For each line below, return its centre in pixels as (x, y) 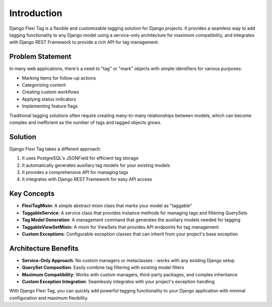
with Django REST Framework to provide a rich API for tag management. (84, 42)
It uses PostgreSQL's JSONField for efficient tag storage (80, 158)
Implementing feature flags (50, 106)
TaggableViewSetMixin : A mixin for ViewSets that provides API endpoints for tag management (120, 227)
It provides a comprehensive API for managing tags (75, 172)
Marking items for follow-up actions (59, 78)
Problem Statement (40, 57)
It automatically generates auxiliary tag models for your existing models (96, 165)
